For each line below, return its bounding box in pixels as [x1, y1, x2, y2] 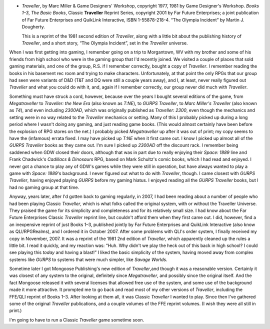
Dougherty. [21, 24, 45, 30]
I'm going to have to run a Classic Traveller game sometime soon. [9, 316, 144, 322]
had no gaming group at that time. [9, 184, 79, 190]
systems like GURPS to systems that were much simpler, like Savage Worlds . [9, 256, 167, 262]
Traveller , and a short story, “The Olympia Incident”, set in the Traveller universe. [21, 40, 188, 46]
